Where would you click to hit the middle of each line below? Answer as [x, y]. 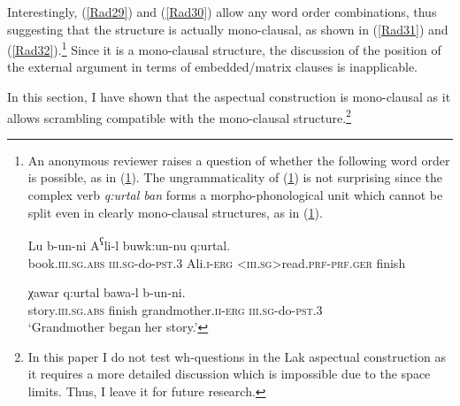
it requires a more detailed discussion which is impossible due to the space [229, 374]
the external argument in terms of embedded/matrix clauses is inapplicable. [213, 67]
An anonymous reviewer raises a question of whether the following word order [239, 160]
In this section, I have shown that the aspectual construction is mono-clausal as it [229, 97]
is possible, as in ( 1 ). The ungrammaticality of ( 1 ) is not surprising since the [235, 177]
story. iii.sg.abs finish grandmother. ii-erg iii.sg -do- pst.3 [175, 309]
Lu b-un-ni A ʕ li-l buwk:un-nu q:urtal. [129, 244]
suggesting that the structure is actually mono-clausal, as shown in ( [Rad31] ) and [228, 29]
